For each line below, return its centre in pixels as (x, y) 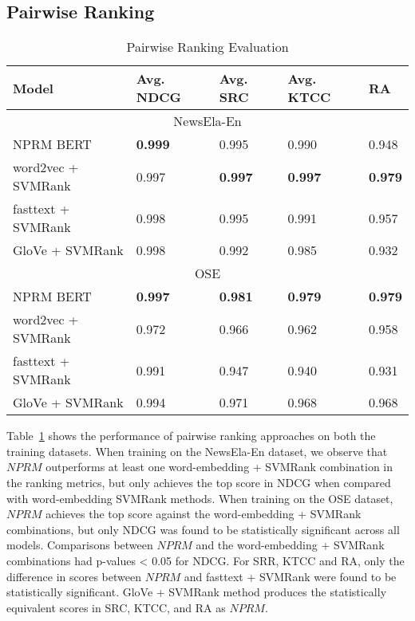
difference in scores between (74, 576)
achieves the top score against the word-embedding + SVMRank (204, 514)
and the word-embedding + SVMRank (290, 545)
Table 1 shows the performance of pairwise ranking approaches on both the (191, 436)
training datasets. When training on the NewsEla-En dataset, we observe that (197, 451)
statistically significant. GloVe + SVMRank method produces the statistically (197, 592)
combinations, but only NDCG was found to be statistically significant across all (203, 529)
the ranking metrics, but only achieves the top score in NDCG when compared (199, 482)
